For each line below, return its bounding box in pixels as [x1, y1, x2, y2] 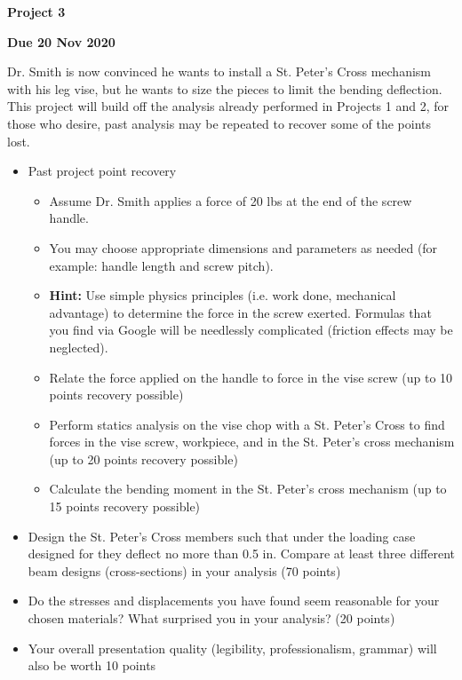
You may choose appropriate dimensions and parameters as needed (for [49, 238, 438, 257]
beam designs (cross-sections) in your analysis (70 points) [28, 561, 341, 580]
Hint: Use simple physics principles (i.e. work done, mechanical [49, 286, 396, 304]
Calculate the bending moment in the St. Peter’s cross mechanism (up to [49, 479, 447, 498]
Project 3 [7, 3, 66, 20]
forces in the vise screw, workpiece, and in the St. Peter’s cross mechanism [49, 432, 455, 451]
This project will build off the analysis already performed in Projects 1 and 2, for [7, 97, 449, 115]
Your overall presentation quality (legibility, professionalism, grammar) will [28, 638, 437, 657]
